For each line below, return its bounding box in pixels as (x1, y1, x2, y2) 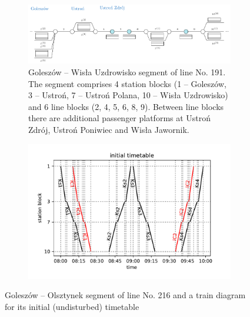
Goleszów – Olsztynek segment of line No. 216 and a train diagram (5, 289, 246, 301)
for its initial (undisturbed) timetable (5, 301, 139, 313)
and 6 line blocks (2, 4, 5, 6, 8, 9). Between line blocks (28, 100, 224, 112)
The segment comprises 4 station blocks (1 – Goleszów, (28, 77, 226, 89)
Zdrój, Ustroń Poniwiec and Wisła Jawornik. (28, 123, 189, 135)
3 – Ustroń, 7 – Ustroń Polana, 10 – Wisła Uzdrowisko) (28, 89, 228, 101)
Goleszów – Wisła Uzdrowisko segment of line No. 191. (28, 65, 226, 78)
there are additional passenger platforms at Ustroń (28, 112, 211, 124)
